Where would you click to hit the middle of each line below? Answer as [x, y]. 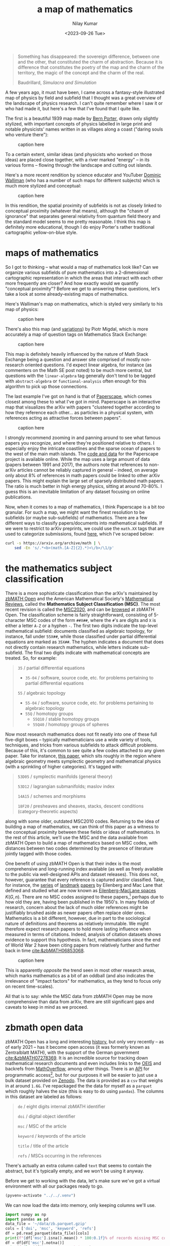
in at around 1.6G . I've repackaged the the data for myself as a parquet [79, 1085]
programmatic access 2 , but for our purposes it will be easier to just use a [81, 1074]
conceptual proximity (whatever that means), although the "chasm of [77, 211]
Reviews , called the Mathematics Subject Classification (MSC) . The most [83, 604]
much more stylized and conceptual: [43, 185]
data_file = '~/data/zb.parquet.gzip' [46, 1224]
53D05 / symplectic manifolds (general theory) [65, 776]
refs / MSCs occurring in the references [60, 1156]
